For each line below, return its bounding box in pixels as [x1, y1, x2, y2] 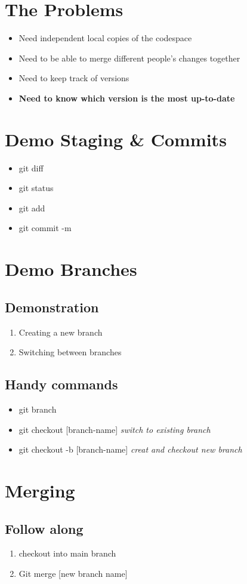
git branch [18, 402, 57, 415]
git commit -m [18, 222, 72, 234]
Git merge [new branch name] [18, 567, 128, 579]
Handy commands [5, 375, 118, 394]
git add [18, 201, 45, 214]
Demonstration [5, 297, 99, 316]
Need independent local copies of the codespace [18, 32, 192, 44]
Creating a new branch [18, 325, 103, 338]
